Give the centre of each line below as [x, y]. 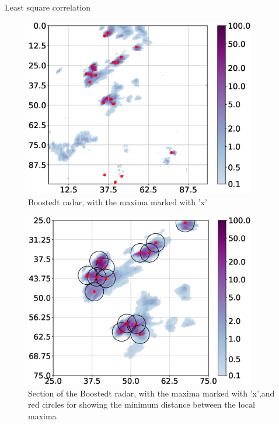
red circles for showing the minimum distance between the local [142, 404]
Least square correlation [48, 7]
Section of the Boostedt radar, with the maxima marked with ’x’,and [151, 393]
